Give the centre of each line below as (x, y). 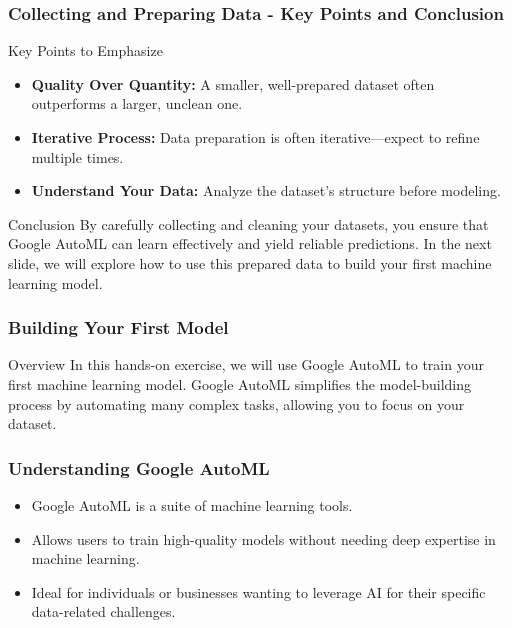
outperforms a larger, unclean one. (137, 103)
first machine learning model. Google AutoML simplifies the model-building (240, 383)
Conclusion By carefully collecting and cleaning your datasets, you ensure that (248, 223)
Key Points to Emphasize (85, 50)
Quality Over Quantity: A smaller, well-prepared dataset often (233, 83)
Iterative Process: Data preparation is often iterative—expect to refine (255, 137)
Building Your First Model (118, 327)
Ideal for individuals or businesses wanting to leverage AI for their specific (258, 591)
